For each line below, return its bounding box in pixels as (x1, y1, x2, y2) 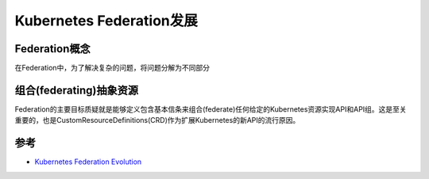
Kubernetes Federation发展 (14, 12, 199, 29)
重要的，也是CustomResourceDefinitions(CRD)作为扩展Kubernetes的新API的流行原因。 (14, 116, 300, 125)
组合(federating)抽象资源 (14, 83, 139, 97)
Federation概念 (14, 42, 91, 55)
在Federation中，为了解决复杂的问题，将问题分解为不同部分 (14, 63, 211, 73)
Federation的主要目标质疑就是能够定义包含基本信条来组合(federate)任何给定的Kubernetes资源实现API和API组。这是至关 (14, 104, 407, 114)
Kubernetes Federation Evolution (34, 157, 142, 166)
